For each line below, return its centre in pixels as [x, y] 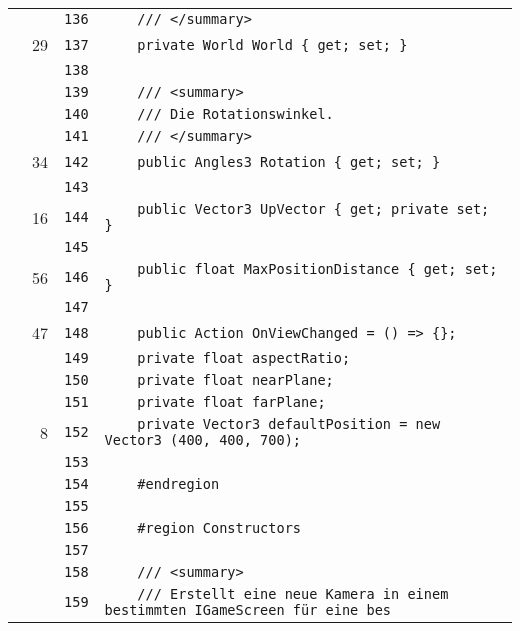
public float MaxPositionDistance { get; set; [317, 269]
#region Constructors [219, 528]
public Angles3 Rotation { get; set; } [289, 161]
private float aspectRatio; [244, 358]
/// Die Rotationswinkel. [235, 114]
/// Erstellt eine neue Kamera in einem [293, 594]
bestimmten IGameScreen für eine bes [248, 610]
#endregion [178, 484]
